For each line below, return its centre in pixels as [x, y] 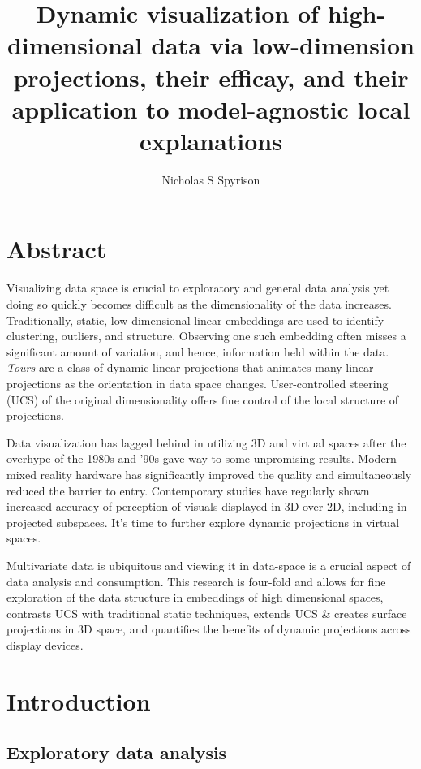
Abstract [57, 249]
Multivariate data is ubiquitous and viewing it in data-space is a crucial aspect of [209, 565]
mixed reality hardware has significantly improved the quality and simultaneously [209, 474]
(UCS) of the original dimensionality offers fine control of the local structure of [203, 399]
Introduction [79, 700]
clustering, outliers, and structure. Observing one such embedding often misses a [206, 336]
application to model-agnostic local [211, 108]
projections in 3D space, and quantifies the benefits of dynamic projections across [209, 629]
